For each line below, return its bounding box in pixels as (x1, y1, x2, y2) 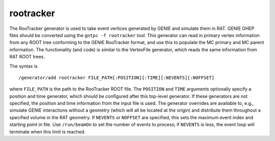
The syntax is (9, 63, 38, 69)
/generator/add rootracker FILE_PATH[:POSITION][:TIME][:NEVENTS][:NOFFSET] (18, 75, 215, 81)
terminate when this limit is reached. (9, 128, 86, 134)
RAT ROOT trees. (9, 54, 45, 60)
